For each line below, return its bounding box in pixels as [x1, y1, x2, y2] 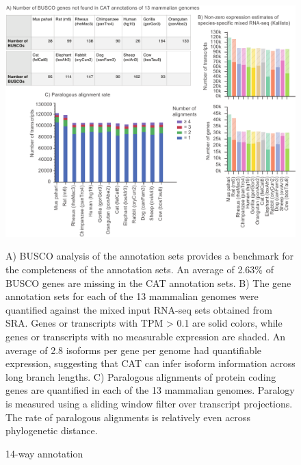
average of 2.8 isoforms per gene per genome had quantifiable [5, 342, 262, 357]
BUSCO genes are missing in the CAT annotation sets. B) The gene [5, 275, 291, 290]
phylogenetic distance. [5, 423, 98, 438]
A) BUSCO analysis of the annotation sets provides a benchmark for [5, 249, 294, 263]
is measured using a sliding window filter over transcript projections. [5, 397, 293, 410]
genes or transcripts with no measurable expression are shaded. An [5, 329, 286, 344]
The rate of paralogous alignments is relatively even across [5, 410, 250, 424]
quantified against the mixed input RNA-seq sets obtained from [5, 302, 272, 316]
